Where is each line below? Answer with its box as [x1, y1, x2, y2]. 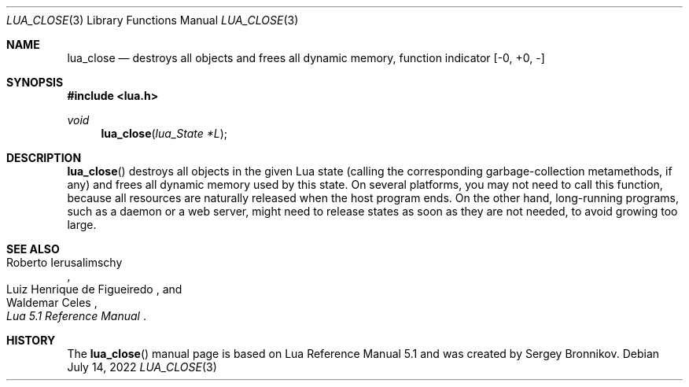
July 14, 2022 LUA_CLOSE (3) [67, 360, 217, 374]
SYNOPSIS [6, 76, 64, 89]
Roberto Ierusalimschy [6, 256, 123, 269]
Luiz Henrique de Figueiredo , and [6, 282, 182, 296]
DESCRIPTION [6, 151, 82, 164]
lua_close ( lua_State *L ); [101, 127, 228, 140]
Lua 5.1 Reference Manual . [6, 309, 146, 322]
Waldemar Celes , [6, 296, 98, 309]
